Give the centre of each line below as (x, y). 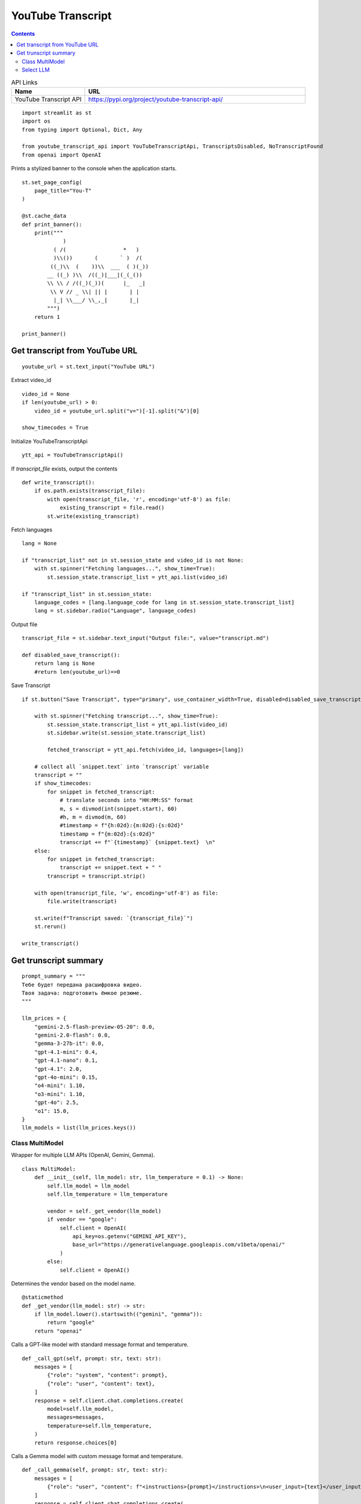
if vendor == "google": (82, 1219)
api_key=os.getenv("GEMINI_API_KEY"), (130, 1236)
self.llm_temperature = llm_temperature (107, 1194)
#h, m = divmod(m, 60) (93, 817)
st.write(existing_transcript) (93, 516)
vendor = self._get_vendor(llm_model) (104, 1211)
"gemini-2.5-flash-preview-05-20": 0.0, (95, 1027)
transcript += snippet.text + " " (111, 868)
